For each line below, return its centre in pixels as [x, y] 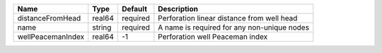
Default [134, 9]
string [102, 27]
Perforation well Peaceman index [213, 37]
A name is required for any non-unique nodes [234, 27]
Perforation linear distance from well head [228, 18]
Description [178, 9]
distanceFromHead [49, 18]
